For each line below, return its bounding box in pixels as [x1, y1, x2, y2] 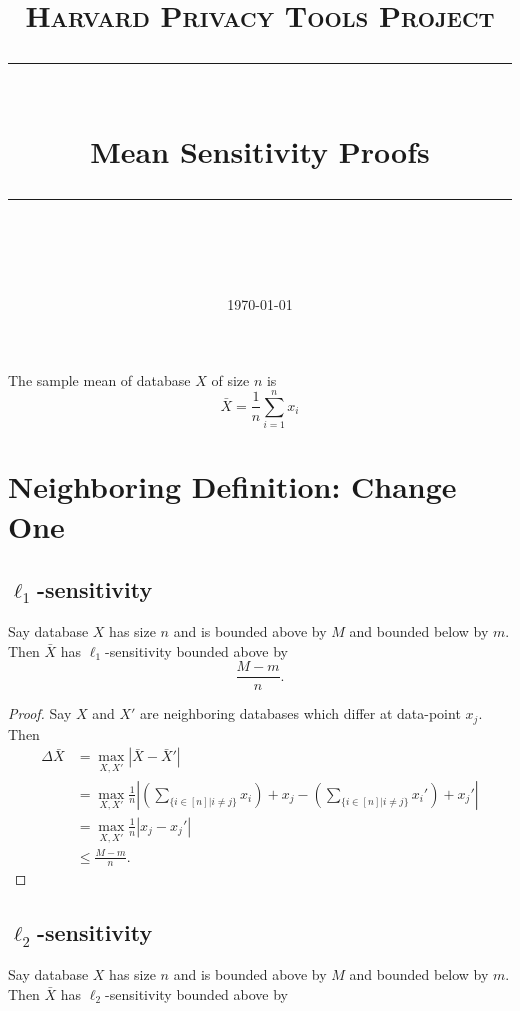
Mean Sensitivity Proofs [90, 130, 430, 171]
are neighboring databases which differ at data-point [140, 703, 461, 724]
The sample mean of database [8, 369, 191, 390]
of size [211, 369, 250, 390]
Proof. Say [8, 703, 72, 724]
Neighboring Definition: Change [8, 466, 457, 507]
